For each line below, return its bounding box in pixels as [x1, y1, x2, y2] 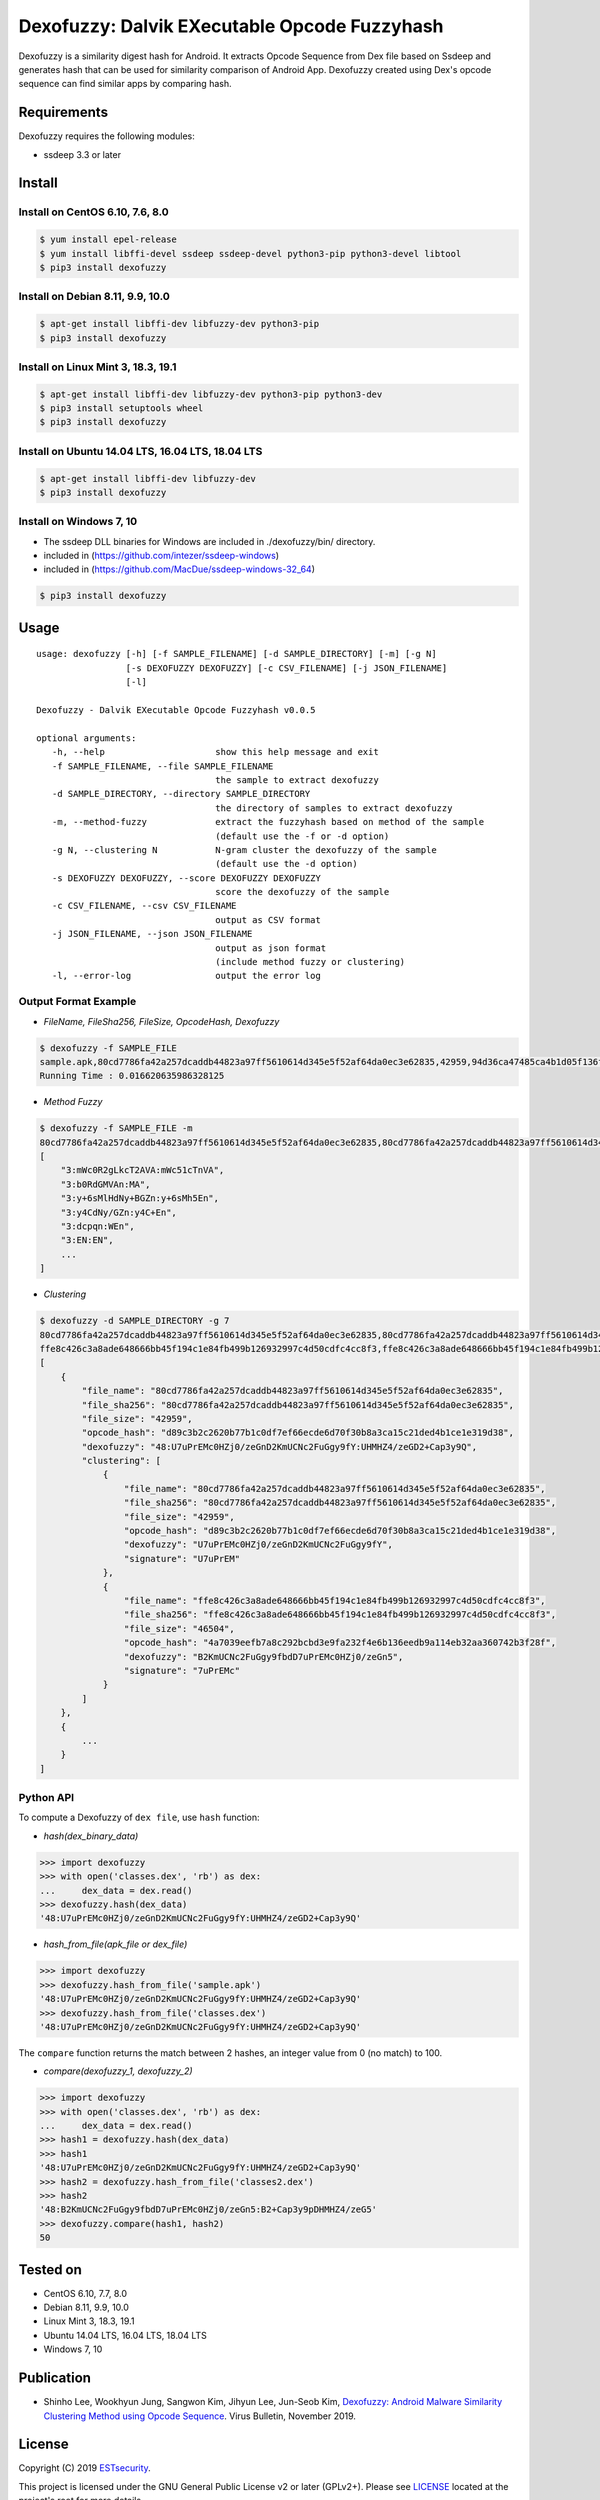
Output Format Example [18, 995, 137, 1009]
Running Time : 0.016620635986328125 [39, 1070, 225, 1082]
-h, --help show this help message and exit [51, 746, 379, 758]
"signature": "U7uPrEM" [123, 1553, 240, 1564]
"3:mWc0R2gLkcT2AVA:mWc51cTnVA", [60, 1165, 225, 1176]
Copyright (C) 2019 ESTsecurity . [18, 2462, 152, 2474]
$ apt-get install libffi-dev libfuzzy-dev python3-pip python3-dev [39, 388, 383, 400]
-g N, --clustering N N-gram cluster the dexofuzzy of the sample [51, 844, 437, 855]
